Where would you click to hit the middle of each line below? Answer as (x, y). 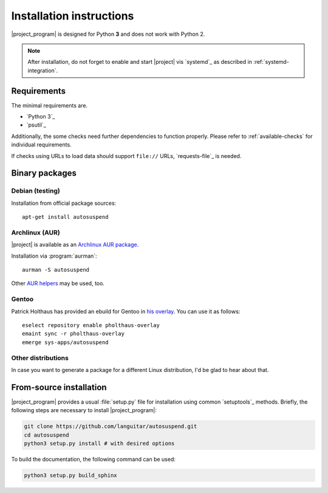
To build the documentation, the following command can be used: (93, 459)
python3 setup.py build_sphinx (71, 475)
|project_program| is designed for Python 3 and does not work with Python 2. (108, 34)
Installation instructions (73, 16)
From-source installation (59, 387)
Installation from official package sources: (64, 203)
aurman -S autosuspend (56, 270)
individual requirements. (42, 145)
